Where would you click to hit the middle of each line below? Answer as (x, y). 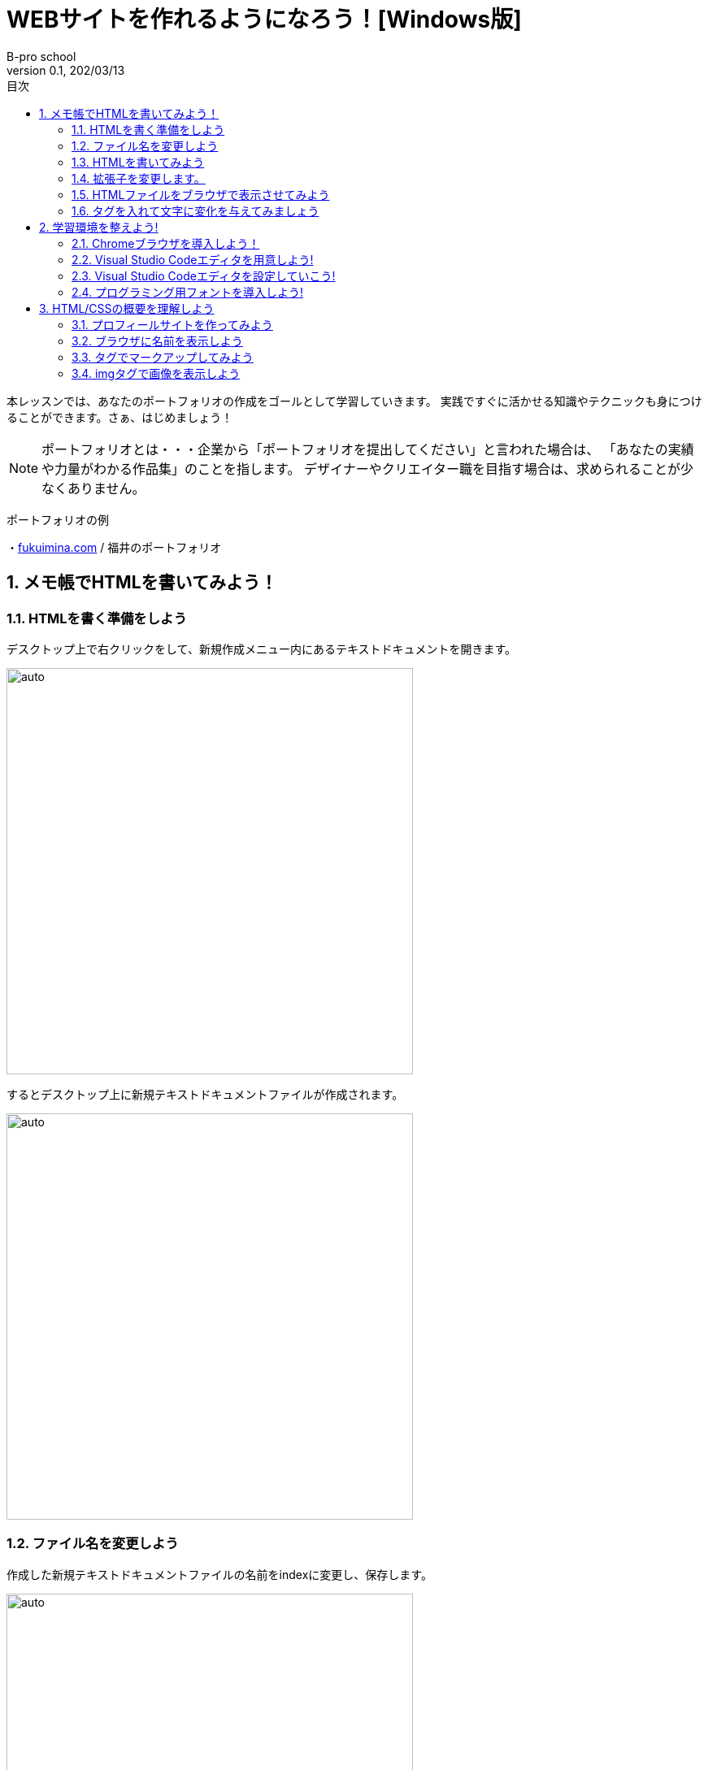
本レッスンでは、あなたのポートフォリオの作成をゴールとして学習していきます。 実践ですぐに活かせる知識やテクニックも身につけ (354, 401)
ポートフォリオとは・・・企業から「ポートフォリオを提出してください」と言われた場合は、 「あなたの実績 (368, 449)
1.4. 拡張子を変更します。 (139, 178)
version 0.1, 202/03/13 (66, 70)
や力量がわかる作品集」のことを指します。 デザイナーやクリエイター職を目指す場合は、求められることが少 (368, 469)
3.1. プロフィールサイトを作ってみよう (172, 324)
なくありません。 (93, 488)
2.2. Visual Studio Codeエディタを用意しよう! (193, 259)
